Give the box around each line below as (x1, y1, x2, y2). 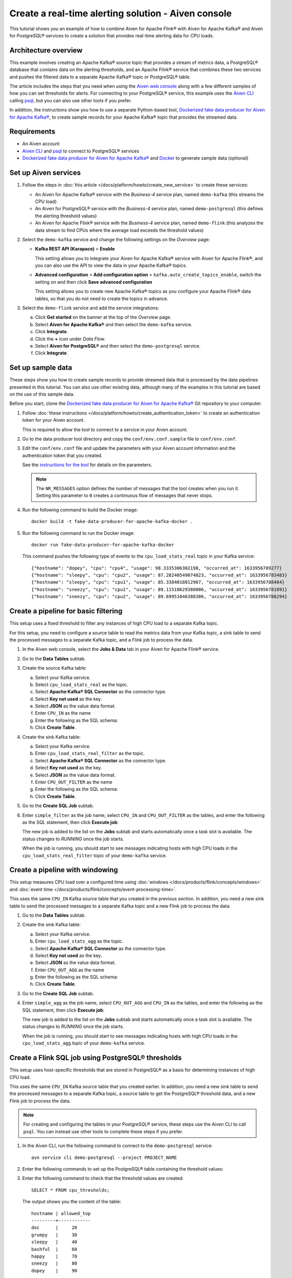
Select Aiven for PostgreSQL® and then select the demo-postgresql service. (35, 343, 201, 349)
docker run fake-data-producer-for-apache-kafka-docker (31, 542, 174, 547)
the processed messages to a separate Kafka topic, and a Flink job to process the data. (9, 636, 194, 643)
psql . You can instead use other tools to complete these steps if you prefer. (23, 1128, 184, 1134)
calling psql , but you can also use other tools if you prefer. (9, 97, 132, 103)
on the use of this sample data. (9, 391, 75, 397)
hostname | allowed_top (31, 1211, 91, 1216)
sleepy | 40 (31, 1239, 78, 1245)
